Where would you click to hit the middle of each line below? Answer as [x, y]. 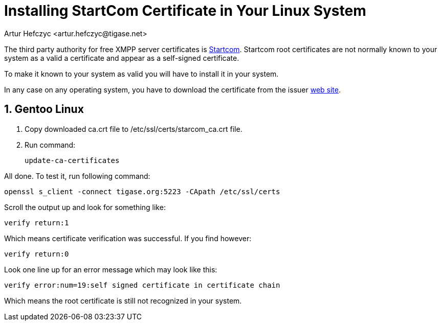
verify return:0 [37, 254]
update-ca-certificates [72, 160]
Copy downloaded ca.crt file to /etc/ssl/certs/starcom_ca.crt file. [134, 129]
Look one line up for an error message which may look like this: [111, 269]
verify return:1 [37, 223]
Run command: [50, 145]
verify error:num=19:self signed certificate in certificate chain [142, 285]
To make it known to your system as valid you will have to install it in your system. [141, 74]
